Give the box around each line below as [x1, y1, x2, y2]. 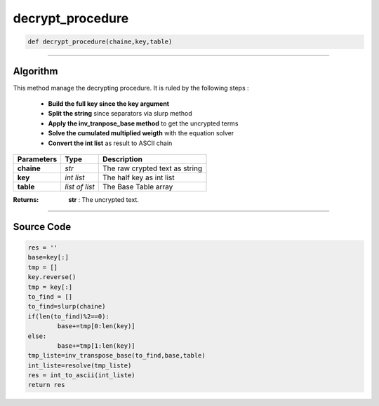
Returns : [13, 195, 39, 203]
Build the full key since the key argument [48, 100, 170, 108]
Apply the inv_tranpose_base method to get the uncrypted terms [48, 119, 239, 128]
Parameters [17, 154, 58, 164]
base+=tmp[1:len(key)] [57, 341, 136, 350]
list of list [65, 182, 95, 191]
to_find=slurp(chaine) [27, 302, 106, 311]
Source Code [13, 221, 72, 233]
